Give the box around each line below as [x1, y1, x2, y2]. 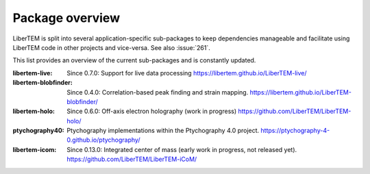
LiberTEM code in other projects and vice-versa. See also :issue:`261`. [12, 43, 210, 51]
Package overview [12, 10, 120, 25]
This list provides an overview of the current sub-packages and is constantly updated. [12, 56, 256, 64]
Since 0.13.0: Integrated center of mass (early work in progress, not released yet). [66, 145, 297, 153]
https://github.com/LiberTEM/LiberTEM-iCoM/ [66, 155, 197, 164]
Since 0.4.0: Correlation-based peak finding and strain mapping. [66, 88, 249, 96]
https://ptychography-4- [260, 127, 330, 135]
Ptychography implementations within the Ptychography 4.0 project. [66, 127, 260, 135]
